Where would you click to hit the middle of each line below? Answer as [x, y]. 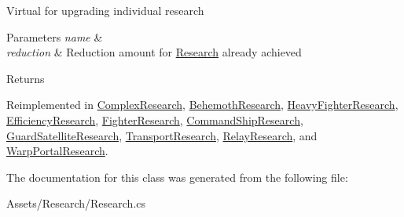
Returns [26, 78]
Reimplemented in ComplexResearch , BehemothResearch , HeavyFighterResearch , [202, 105]
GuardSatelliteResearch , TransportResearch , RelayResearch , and [162, 135]
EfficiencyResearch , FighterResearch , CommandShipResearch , [155, 119]
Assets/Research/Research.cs [76, 203]
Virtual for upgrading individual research [105, 10]
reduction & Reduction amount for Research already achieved [154, 52]
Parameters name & [55, 36]
